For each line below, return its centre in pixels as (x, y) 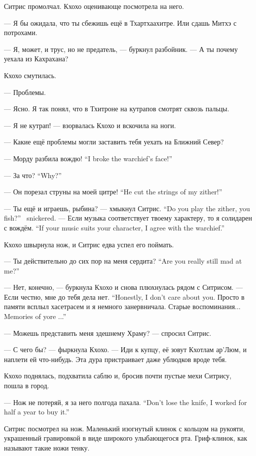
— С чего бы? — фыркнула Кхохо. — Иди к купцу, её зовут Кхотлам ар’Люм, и (125, 349)
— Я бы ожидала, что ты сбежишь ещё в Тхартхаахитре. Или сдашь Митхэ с (120, 23)
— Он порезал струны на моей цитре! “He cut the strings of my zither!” (113, 192)
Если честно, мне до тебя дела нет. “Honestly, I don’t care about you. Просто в (124, 296)
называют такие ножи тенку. (47, 448)
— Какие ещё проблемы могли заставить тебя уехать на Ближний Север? (114, 142)
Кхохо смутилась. (30, 75)
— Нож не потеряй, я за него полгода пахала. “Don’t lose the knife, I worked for (126, 402)
